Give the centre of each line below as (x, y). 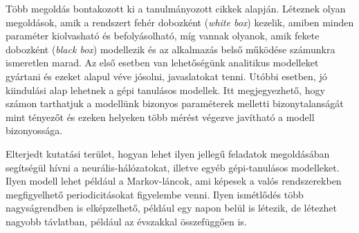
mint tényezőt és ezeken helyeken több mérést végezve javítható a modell (160, 116)
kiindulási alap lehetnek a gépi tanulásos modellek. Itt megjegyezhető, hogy (165, 90)
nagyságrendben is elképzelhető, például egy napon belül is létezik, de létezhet (171, 208)
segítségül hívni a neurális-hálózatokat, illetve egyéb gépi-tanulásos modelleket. (173, 167)
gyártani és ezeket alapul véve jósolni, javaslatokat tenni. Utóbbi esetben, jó (166, 76)
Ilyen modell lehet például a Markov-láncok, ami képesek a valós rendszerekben (174, 181)
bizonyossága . (34, 130)
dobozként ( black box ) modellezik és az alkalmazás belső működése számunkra (171, 49)
